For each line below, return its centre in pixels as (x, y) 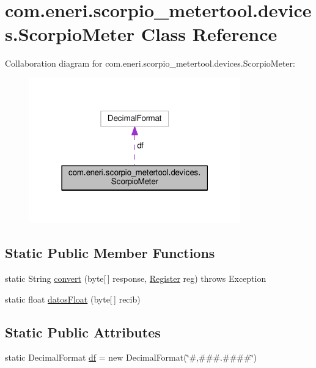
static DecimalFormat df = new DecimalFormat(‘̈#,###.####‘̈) (131, 357)
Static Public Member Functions (110, 253)
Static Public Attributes (83, 332)
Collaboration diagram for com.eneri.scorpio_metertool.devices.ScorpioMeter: (150, 63)
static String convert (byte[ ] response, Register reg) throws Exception (136, 278)
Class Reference (209, 34)
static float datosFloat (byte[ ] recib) (73, 299)
